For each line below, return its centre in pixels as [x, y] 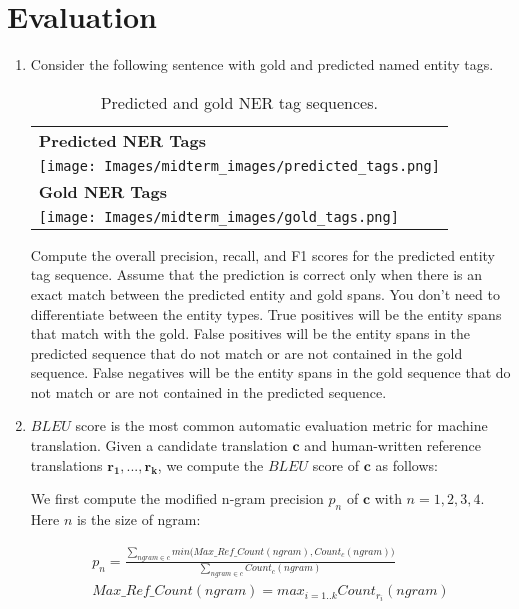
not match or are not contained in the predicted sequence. [208, 391]
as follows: [406, 464]
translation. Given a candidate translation [159, 445]
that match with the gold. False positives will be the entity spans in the [250, 333]
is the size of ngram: [138, 519]
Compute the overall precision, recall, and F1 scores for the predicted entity [262, 254]
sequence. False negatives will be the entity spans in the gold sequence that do [270, 372]
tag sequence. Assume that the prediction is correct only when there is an [256, 274]
